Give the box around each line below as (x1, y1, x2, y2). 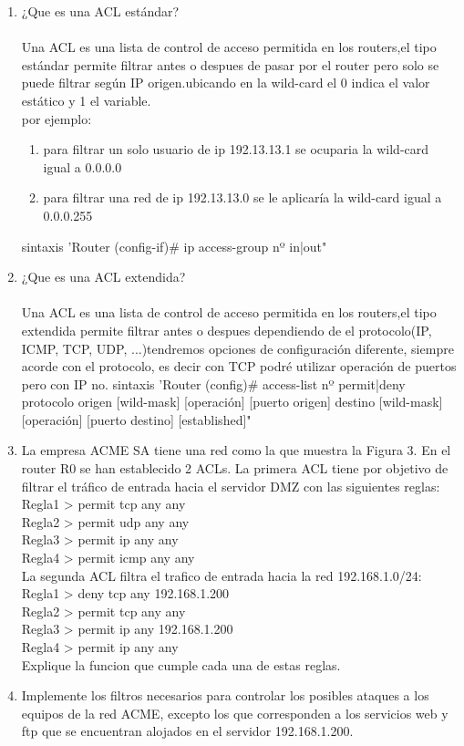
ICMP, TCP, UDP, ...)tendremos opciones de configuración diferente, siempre (21, 338, 454, 357)
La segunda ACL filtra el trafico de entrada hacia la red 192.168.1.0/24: (21, 565, 422, 585)
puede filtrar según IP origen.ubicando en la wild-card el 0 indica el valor (21, 73, 430, 92)
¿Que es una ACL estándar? (21, 2, 180, 20)
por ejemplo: (21, 109, 92, 128)
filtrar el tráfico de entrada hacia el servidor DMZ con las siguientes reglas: (21, 476, 440, 495)
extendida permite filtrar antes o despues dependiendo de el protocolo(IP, (21, 320, 432, 339)
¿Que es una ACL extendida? (21, 267, 186, 286)
